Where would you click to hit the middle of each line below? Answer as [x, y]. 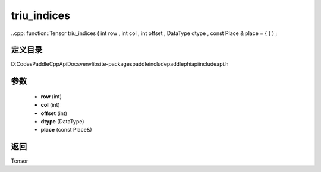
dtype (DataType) [62, 122]
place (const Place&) [66, 130]
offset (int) [54, 113]
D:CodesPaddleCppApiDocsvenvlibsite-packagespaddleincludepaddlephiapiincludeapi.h [120, 64]
